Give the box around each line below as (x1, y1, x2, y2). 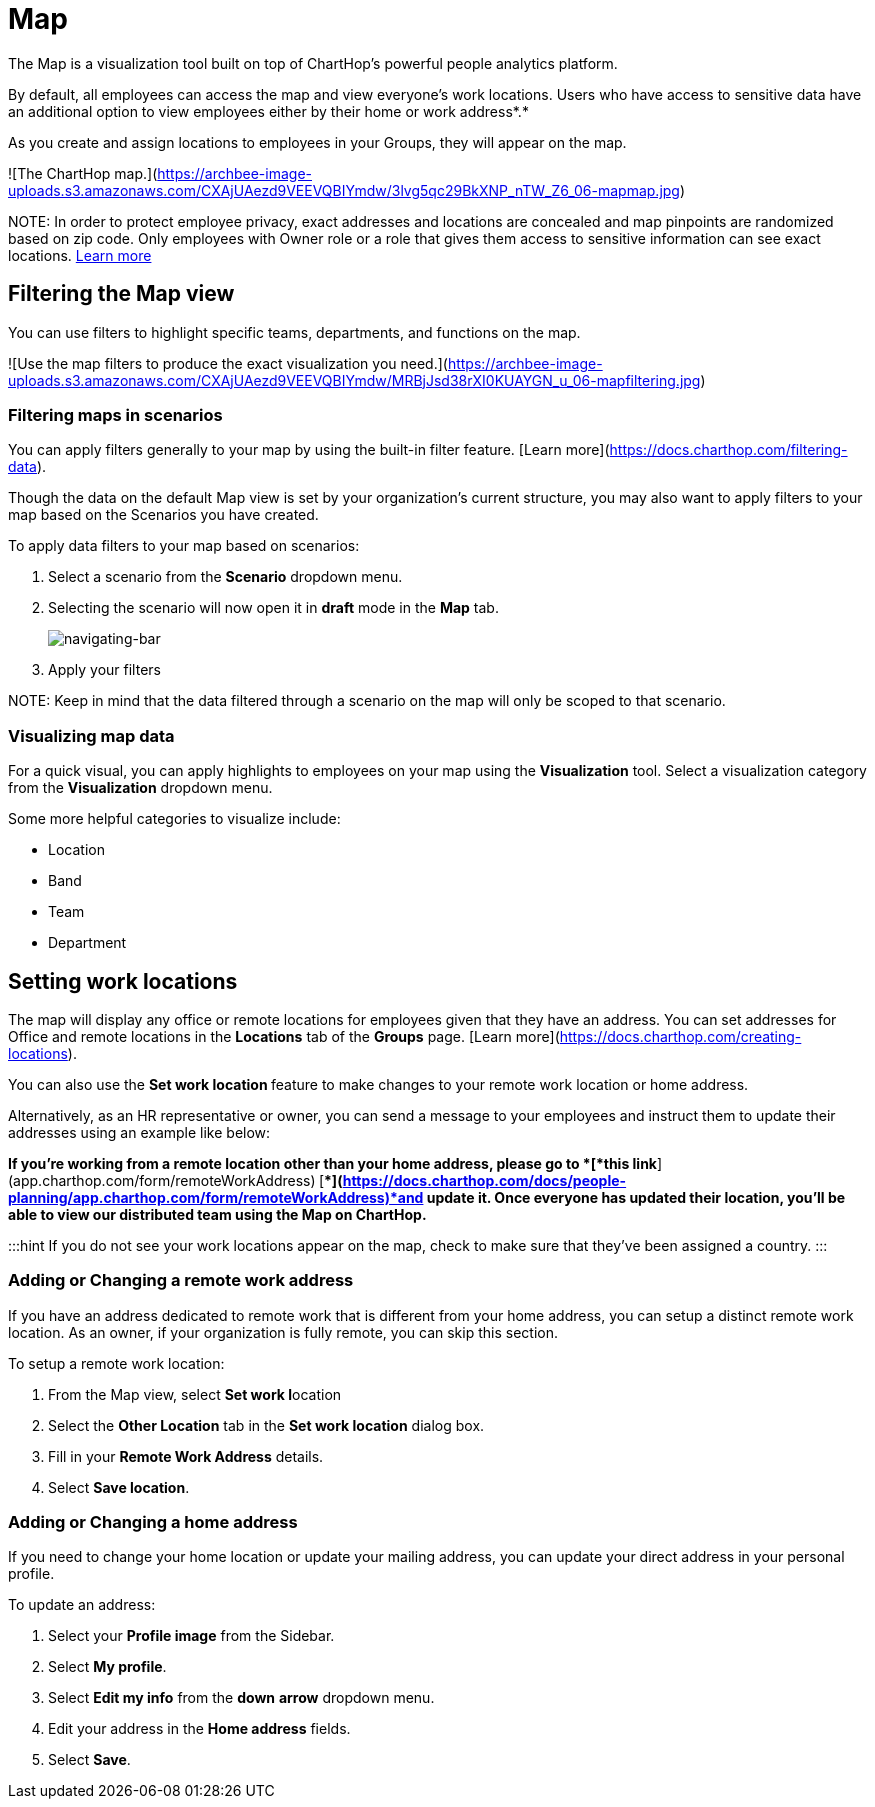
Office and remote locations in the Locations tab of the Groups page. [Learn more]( (8, 1027, 560, 1045)
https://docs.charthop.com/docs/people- (342, 1171, 627, 1189)
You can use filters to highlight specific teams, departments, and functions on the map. (8, 323, 581, 341)
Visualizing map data (8, 725, 175, 746)
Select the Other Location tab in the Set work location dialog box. (48, 1416, 485, 1434)
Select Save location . (48, 1478, 190, 1496)
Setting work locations (8, 968, 238, 994)
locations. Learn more (8, 246, 152, 264)
